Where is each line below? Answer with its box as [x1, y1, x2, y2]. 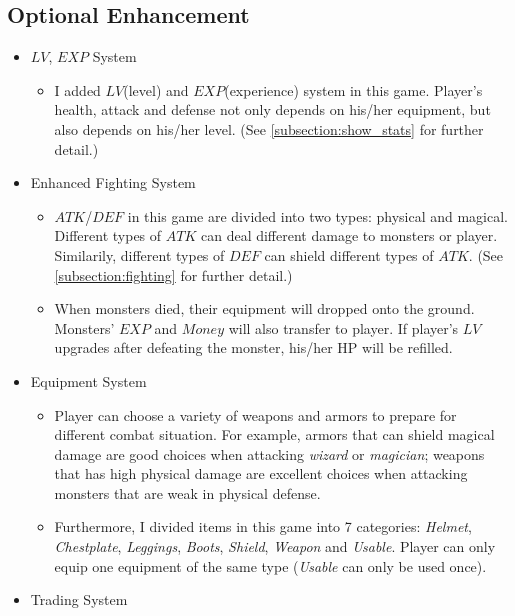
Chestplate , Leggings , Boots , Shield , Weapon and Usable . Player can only [54, 536, 496, 557]
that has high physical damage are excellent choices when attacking [54, 463, 468, 484]
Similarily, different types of [54, 244, 225, 265]
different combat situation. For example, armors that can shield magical [54, 424, 495, 445]
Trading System [30, 589, 128, 610]
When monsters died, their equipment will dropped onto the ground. [54, 298, 475, 319]
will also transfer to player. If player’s [228, 317, 459, 338]
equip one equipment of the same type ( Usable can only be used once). [54, 555, 487, 576]
